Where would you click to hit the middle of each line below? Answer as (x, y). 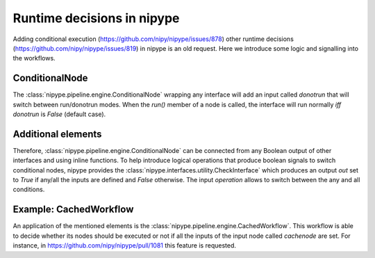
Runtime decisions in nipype (96, 18)
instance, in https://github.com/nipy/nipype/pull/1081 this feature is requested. (124, 245)
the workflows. (34, 58)
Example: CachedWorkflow (73, 210)
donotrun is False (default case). (59, 114)
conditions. (29, 190)
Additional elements (57, 134)
